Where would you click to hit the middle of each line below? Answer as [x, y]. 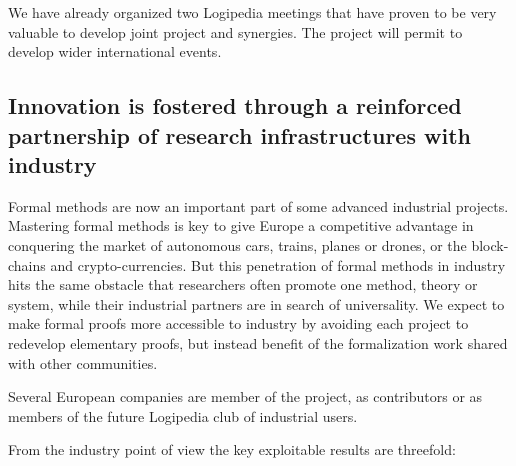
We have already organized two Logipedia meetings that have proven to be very [252, 12]
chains [27, 264]
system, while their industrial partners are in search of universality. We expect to [256, 303]
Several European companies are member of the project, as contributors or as [245, 396]
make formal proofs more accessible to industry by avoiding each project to [238, 323]
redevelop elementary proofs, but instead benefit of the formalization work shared [258, 342]
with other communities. [83, 362]
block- [490, 244]
